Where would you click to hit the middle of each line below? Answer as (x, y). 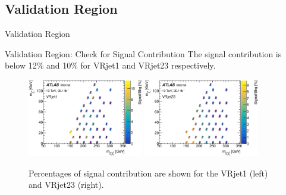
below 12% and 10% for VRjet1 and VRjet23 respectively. (110, 65)
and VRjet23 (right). (66, 185)
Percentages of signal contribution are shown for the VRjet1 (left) (148, 173)
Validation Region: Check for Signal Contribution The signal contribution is (143, 53)
